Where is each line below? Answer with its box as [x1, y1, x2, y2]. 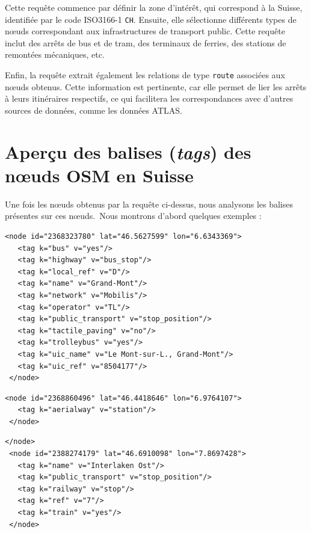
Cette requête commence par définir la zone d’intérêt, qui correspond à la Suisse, [5, 1, 303, 13]
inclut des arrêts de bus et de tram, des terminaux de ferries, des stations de [5, 36, 286, 49]
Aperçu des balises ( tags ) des [5, 139, 251, 164]
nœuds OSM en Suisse [5, 162, 194, 187]
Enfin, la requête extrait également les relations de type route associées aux [5, 69, 285, 81]
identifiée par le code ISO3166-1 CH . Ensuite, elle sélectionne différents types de [5, 13, 297, 25]
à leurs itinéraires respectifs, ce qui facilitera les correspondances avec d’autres [5, 92, 294, 105]
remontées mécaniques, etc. [5, 48, 105, 61]
